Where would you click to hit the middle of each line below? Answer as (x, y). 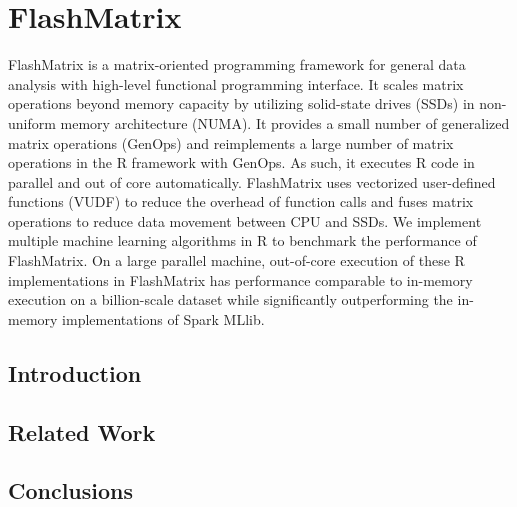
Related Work (82, 431)
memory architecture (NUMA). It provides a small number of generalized (285, 122)
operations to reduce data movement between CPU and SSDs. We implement (245, 220)
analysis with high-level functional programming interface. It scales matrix (236, 83)
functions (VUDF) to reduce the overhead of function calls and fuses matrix (241, 201)
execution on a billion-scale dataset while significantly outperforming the (230, 299)
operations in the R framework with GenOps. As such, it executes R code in (241, 162)
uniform (32, 122)
